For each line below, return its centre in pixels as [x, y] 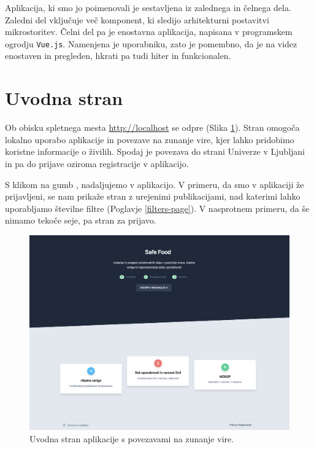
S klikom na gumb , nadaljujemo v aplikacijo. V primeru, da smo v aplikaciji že [155, 184]
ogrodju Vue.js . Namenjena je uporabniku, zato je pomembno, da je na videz [151, 43]
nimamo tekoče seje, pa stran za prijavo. [81, 220]
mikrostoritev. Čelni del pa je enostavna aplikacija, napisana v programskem [149, 32]
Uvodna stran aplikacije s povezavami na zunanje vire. [132, 439]
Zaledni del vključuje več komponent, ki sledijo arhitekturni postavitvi [137, 19]
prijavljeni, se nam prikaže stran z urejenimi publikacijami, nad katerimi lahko [153, 196]
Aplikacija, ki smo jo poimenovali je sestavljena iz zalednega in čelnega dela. [148, 7]
